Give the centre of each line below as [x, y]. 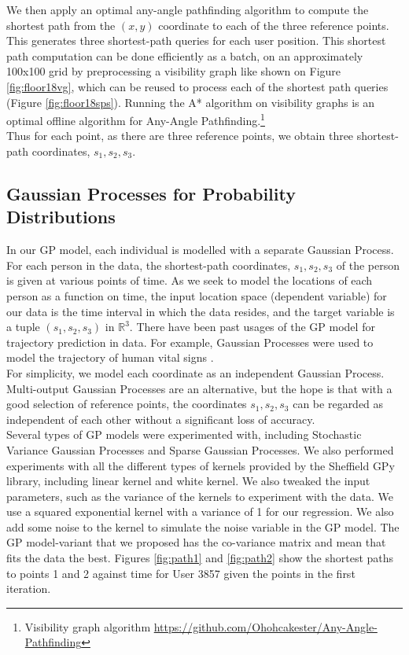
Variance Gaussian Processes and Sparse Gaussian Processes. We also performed [200, 449]
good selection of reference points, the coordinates [127, 404]
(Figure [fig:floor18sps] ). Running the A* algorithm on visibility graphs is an [191, 102]
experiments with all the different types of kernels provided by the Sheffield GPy [201, 465]
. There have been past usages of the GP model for [252, 327]
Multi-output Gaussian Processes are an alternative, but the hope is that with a [199, 388]
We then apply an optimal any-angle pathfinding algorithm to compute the [188, 9]
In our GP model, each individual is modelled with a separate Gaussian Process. [200, 250]
